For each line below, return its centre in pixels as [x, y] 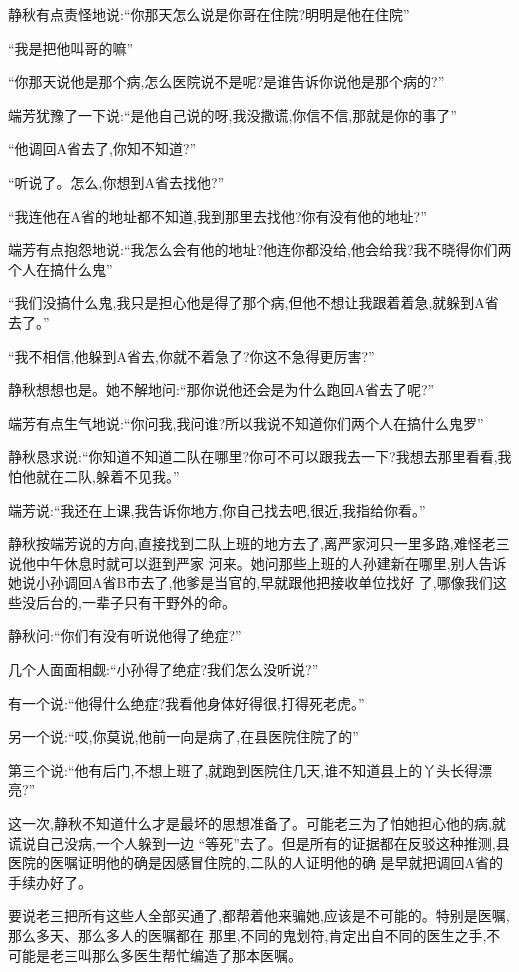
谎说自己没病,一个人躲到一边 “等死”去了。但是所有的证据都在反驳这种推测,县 [259, 842]
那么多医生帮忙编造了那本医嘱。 [196, 954]
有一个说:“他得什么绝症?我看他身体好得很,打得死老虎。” [186, 702]
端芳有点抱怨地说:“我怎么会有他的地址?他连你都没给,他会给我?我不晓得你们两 [260, 249]
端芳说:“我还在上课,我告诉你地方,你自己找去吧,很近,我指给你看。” [217, 509]
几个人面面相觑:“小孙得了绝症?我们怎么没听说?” [163, 669]
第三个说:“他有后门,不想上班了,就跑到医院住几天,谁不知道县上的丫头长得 [243, 769]
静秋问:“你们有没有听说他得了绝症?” [125, 635]
